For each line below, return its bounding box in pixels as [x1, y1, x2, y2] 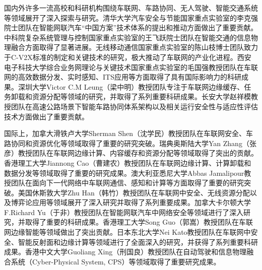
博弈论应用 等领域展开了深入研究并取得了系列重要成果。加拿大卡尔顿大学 [11, 197, 251, 208]
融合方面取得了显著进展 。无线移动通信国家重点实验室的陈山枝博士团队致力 [11, 42, 258, 52]
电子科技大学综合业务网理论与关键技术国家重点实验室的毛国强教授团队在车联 [4, 61, 258, 72]
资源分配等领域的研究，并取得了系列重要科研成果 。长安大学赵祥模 [32, 91, 251, 102]
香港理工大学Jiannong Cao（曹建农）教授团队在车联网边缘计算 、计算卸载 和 [4, 157, 251, 168]
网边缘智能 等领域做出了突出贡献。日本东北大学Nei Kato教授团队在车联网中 [4, 227, 251, 237]
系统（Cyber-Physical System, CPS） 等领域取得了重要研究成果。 [11, 256, 221, 266]
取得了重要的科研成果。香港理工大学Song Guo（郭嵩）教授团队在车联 [25, 217, 253, 227]
